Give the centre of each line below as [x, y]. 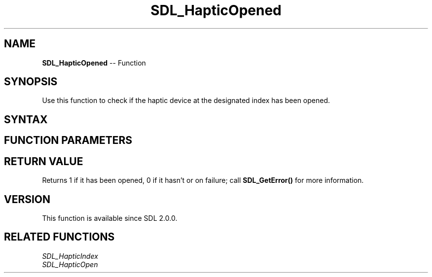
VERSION [27, 199]
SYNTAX [26, 119]
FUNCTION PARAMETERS [68, 140]
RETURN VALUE [44, 161]
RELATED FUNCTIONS [59, 237]
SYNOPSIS [31, 82]
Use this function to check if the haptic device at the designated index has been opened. [186, 101]
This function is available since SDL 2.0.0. [110, 218]
